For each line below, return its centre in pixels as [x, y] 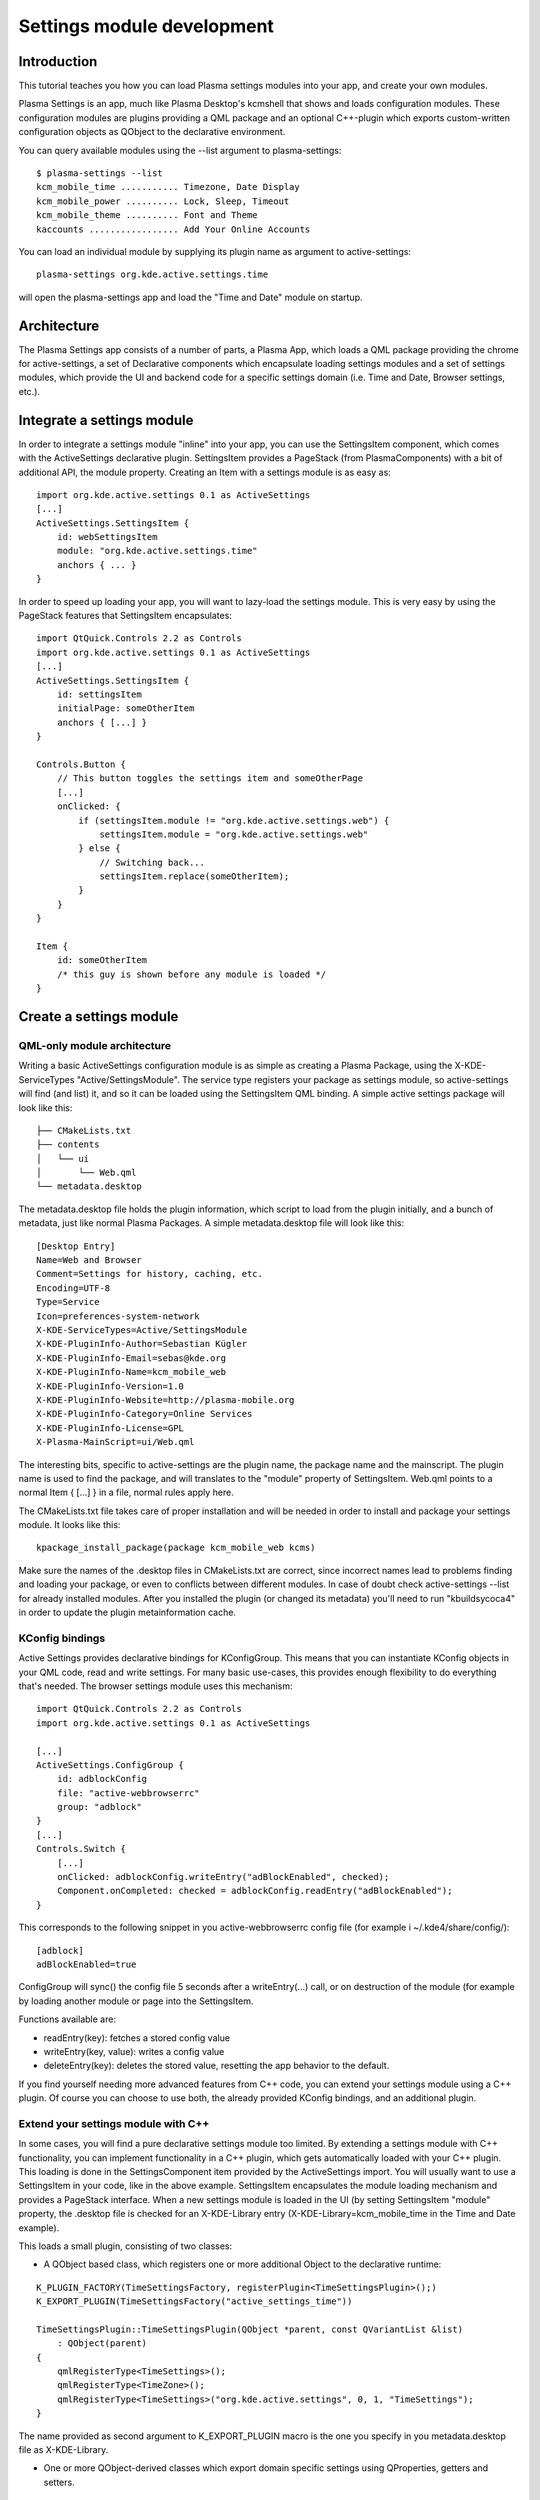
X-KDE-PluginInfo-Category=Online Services [144, 1414]
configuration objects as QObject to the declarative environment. [152, 132]
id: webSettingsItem [107, 537]
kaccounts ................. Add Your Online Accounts [173, 229]
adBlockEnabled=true [86, 1964]
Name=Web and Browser [89, 1260]
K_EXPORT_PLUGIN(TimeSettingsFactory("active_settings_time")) [194, 2301]
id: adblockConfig [102, 1779]
